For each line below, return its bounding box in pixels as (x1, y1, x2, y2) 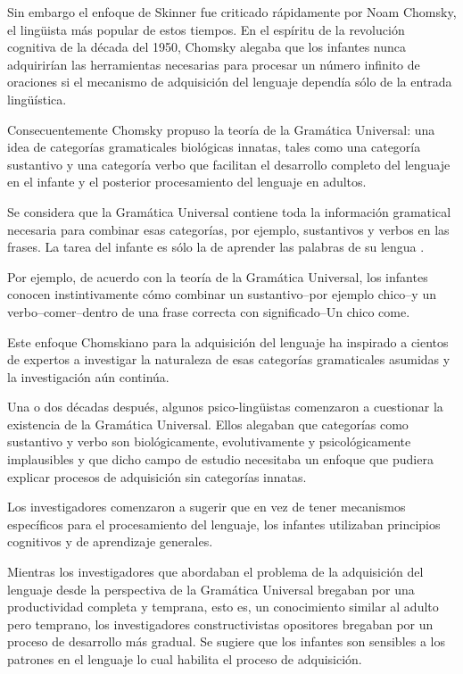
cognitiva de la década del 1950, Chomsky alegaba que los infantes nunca (7, 37, 407, 56)
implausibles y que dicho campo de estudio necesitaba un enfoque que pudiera (7, 450, 434, 469)
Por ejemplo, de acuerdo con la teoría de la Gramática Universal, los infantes (7, 267, 428, 286)
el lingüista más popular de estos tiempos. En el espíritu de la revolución (7, 20, 405, 38)
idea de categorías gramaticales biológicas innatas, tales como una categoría (7, 137, 421, 156)
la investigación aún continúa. (7, 367, 169, 386)
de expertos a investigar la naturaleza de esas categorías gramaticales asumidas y (7, 350, 451, 369)
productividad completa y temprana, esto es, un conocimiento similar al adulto (7, 597, 439, 616)
